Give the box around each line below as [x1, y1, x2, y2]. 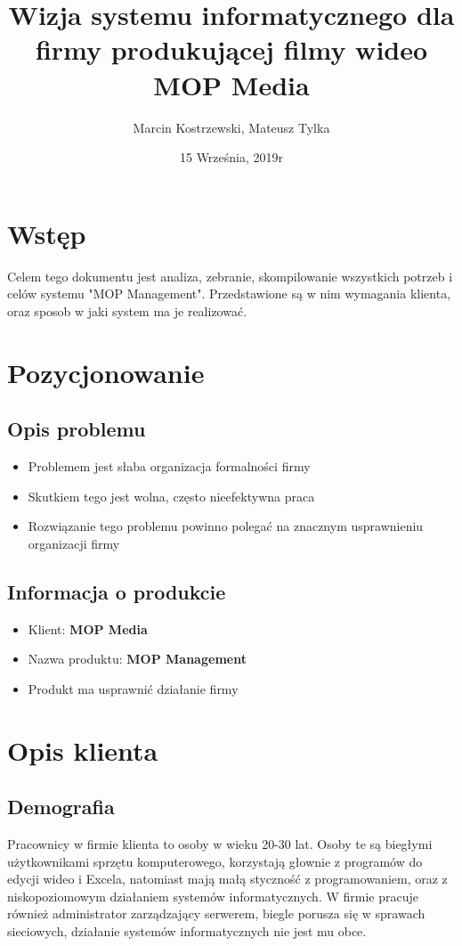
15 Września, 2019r [179, 148, 284, 167]
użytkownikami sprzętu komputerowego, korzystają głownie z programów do [7, 852, 423, 870]
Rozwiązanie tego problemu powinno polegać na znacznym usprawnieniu [28, 517, 424, 535]
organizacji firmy [28, 534, 120, 552]
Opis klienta [7, 731, 158, 768]
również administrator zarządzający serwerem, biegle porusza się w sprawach [7, 904, 426, 923]
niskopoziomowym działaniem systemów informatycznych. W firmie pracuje [7, 886, 418, 905]
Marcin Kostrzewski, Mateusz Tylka [133, 118, 330, 136]
